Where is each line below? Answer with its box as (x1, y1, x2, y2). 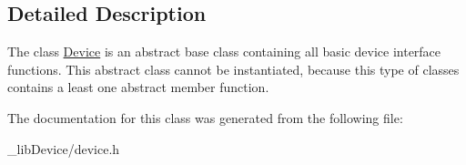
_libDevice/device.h (7, 139, 120, 158)
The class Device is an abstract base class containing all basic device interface (7, 42, 441, 61)
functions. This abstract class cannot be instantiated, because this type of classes (7, 59, 460, 78)
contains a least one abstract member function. (7, 77, 269, 97)
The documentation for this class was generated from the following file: (7, 108, 403, 127)
